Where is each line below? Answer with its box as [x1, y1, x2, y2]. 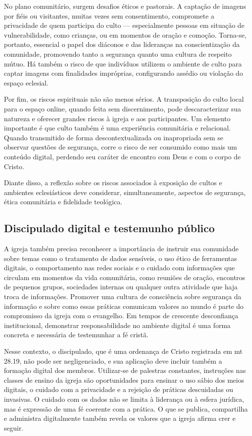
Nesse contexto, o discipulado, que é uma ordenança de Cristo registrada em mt [4, 346, 243, 356]
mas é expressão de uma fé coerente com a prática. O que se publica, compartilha [4, 403, 248, 414]
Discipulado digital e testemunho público [4, 220, 215, 236]
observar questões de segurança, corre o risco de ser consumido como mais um [4, 142, 237, 152]
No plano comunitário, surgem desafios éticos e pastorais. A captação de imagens [4, 1, 246, 11]
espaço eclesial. [4, 77, 49, 87]
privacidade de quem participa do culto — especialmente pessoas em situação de [4, 20, 245, 30]
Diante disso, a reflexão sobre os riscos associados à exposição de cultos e [4, 177, 222, 188]
